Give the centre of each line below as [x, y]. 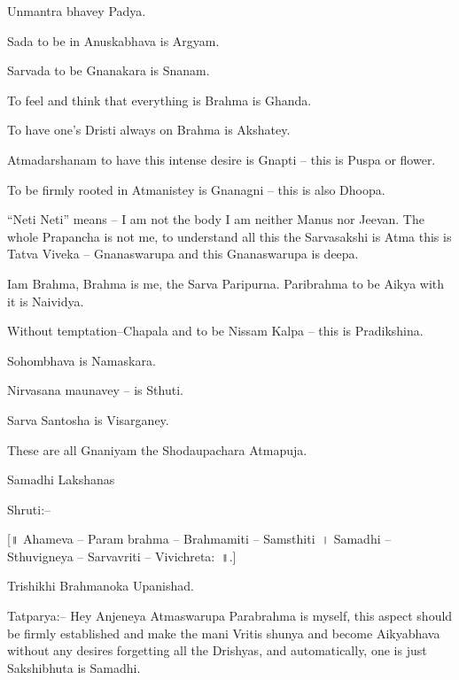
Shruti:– [29, 509]
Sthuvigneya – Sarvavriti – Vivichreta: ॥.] [122, 556]
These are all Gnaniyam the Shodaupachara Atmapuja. [157, 449]
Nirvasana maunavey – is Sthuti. [95, 390]
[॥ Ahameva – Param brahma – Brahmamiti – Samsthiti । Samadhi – [199, 539]
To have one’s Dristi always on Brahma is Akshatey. [149, 130]
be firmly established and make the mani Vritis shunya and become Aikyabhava [224, 633]
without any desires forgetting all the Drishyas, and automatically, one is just [217, 650]
